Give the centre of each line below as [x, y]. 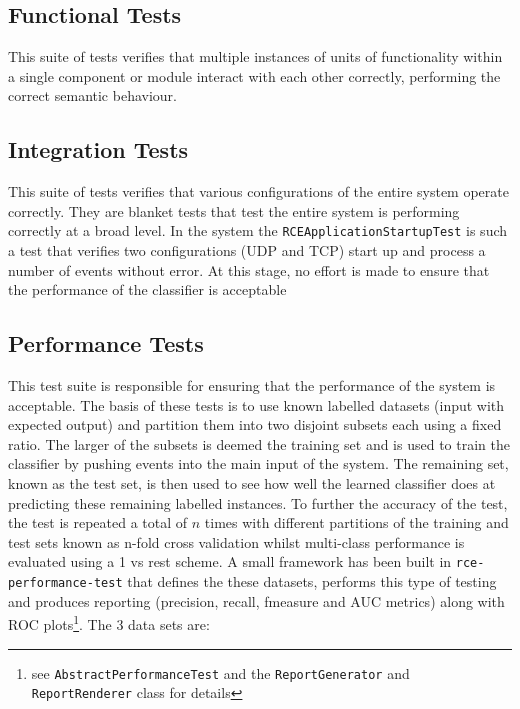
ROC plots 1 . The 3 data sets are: [109, 622]
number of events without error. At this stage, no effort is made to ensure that [249, 269]
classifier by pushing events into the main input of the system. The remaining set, [258, 463]
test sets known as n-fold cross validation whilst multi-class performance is [236, 541]
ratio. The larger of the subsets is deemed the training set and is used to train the [259, 443]
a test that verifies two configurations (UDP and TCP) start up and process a [247, 250]
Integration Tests [98, 149]
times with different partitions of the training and [356, 522]
